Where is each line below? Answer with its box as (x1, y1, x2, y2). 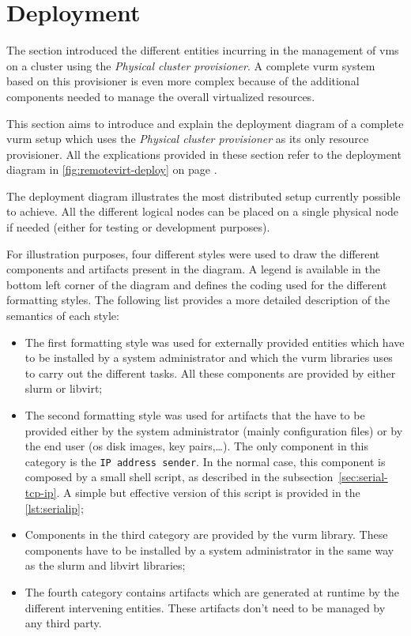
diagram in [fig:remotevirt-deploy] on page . (6, 161, 217, 178)
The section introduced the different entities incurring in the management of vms (6, 42, 399, 58)
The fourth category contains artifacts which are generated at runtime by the (25, 584, 400, 600)
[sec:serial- (338, 469, 388, 485)
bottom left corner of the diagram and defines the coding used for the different (6, 276, 387, 292)
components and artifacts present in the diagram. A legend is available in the (6, 261, 380, 277)
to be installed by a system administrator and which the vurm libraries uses (25, 349, 393, 366)
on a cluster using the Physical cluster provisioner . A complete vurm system (6, 57, 375, 73)
